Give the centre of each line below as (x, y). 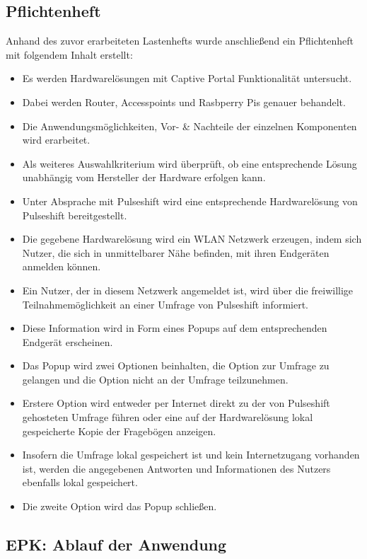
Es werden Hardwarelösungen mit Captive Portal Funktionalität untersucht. (187, 78)
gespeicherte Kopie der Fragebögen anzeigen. (119, 431)
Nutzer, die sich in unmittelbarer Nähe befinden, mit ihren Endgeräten (176, 252)
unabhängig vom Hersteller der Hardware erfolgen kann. (144, 177)
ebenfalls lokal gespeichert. (80, 482)
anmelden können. (62, 266)
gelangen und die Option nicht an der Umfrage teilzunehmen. (155, 379)
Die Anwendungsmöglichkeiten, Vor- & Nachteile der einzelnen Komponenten (190, 126)
